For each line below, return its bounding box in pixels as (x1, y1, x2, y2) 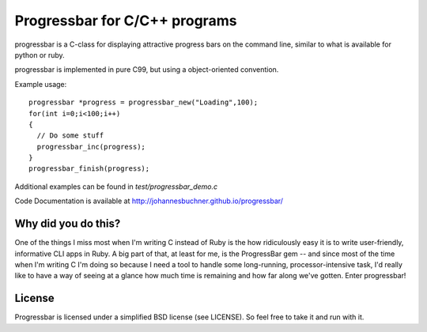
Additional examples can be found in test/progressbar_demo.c (14, 182, 217, 191)
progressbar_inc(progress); (36, 142, 146, 151)
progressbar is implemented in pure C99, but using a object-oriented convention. (14, 65, 279, 74)
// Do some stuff (36, 131, 104, 140)
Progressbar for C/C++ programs (14, 12, 237, 29)
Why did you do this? (14, 217, 121, 231)
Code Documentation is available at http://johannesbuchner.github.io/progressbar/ (14, 196, 284, 206)
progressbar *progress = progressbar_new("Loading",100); (28, 98, 259, 107)
